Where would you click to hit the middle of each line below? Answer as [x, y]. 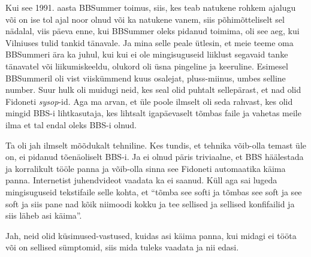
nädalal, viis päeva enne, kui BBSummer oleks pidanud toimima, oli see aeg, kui [153, 31]
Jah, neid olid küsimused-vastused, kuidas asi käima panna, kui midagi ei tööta [151, 235]
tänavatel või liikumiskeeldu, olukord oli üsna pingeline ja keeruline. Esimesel [147, 66]
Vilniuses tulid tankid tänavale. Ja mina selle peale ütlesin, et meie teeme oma [150, 42]
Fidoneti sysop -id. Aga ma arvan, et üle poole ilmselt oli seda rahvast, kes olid [149, 101]
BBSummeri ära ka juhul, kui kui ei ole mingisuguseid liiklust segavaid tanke [147, 54]
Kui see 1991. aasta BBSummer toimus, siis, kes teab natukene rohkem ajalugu [151, 7]
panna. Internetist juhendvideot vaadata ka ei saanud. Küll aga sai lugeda [141, 180]
